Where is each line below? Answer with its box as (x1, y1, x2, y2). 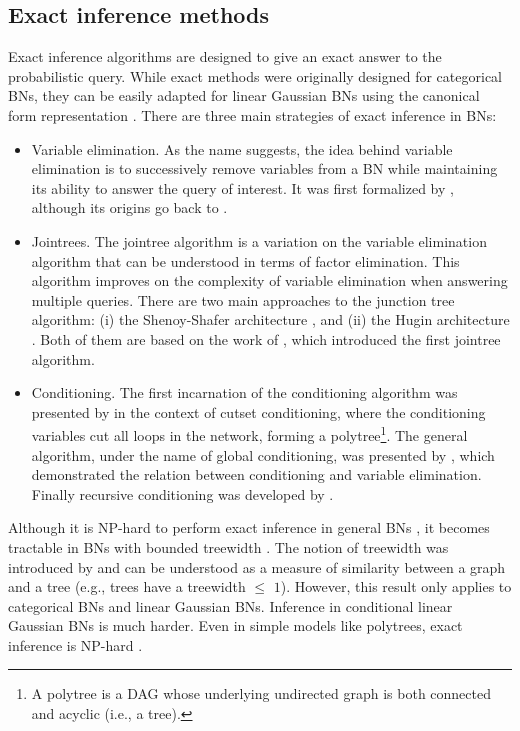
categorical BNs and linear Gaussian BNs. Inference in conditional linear (8, 595, 453, 616)
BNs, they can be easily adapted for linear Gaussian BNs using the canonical (8, 85, 480, 106)
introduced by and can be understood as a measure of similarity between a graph (8, 556, 506, 577)
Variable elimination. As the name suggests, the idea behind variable (31, 138, 453, 159)
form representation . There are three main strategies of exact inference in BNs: (8, 104, 497, 125)
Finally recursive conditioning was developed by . (31, 483, 334, 504)
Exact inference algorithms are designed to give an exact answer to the (8, 46, 442, 67)
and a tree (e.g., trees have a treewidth (8, 576, 246, 597)
